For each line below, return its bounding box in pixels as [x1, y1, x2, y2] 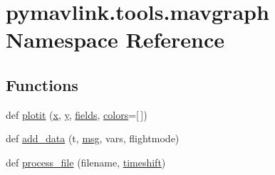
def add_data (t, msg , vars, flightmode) [6, 131, 180, 146]
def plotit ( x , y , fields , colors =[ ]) [6, 107, 147, 122]
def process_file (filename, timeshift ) [6, 154, 166, 169]
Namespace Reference [6, 25, 224, 54]
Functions [6, 73, 78, 95]
